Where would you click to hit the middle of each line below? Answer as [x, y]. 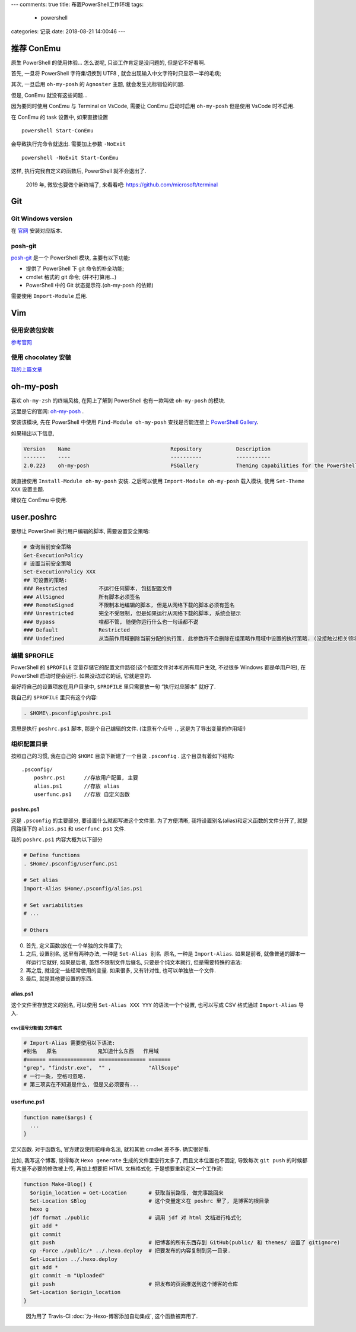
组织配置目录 [29, 744]
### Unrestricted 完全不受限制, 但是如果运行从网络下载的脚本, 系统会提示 [132, 613]
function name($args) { [58, 1117]
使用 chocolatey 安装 [41, 357]
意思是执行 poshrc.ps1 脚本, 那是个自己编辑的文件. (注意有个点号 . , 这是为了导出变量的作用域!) [128, 729]
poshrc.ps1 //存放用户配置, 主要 [86, 778]
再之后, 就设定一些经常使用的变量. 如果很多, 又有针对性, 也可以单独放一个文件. [121, 970]
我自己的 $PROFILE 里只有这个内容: [54, 697]
